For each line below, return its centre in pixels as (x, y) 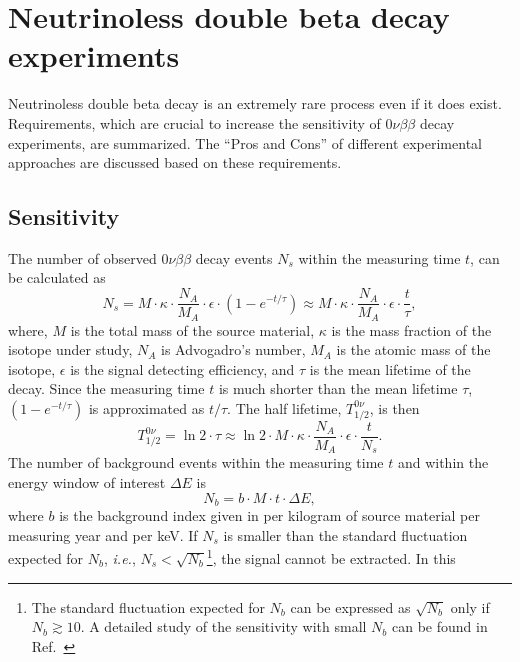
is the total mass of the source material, (192, 329)
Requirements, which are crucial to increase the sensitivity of (194, 122)
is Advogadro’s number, (233, 349)
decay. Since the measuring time (106, 388)
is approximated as (146, 407)
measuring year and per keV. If (103, 534)
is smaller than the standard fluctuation (345, 534)
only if (470, 606)
